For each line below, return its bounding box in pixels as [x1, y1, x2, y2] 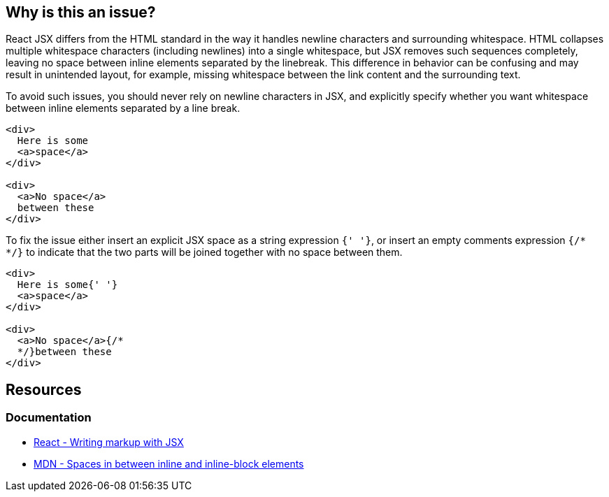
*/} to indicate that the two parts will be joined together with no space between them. [6, 246, 403, 259]
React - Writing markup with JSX [34, 435, 184, 448]
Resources [6, 380, 82, 398]
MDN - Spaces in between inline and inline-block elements [34, 457, 304, 470]
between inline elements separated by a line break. [6, 102, 241, 115]
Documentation [6, 410, 92, 425]
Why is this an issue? [6, 3, 156, 21]
